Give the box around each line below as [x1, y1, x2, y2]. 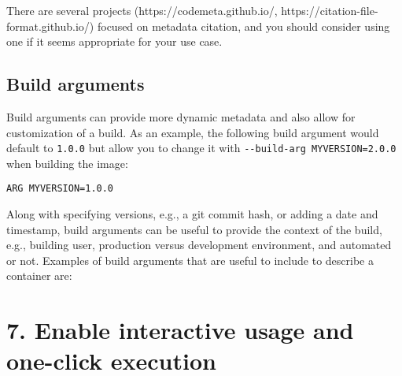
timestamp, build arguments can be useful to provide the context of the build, [6, 221, 382, 237]
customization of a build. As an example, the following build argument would [6, 124, 379, 140]
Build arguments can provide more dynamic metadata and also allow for [6, 108, 356, 125]
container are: [6, 267, 72, 284]
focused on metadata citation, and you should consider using [97, 17, 390, 34]
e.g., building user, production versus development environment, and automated [6, 236, 392, 253]
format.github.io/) [6, 17, 94, 34]
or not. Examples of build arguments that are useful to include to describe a [6, 251, 374, 268]
